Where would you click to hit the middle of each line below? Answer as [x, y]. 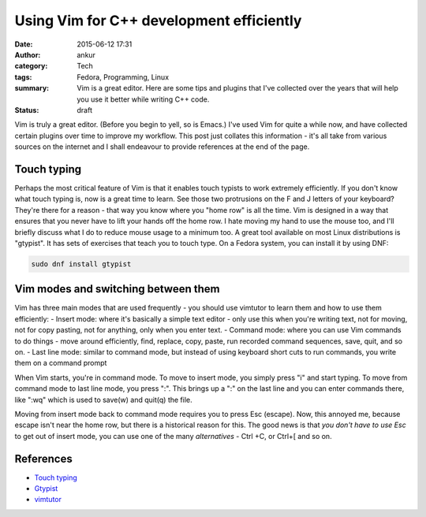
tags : [23, 77]
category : [31, 66]
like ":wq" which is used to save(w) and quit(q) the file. [103, 400]
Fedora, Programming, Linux [123, 77]
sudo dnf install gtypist [81, 264]
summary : [32, 88]
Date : [24, 44]
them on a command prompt [61, 363]
